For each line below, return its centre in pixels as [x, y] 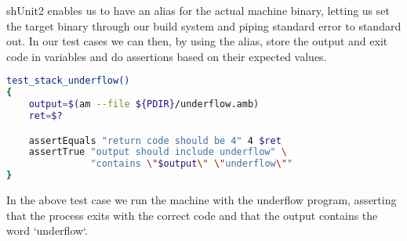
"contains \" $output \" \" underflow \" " [192, 164]
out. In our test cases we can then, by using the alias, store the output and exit [197, 41]
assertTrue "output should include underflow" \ [158, 152]
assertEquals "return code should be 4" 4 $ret [155, 140]
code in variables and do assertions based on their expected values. [167, 56]
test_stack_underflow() [68, 81]
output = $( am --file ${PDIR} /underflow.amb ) [144, 104]
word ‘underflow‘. [47, 230]
